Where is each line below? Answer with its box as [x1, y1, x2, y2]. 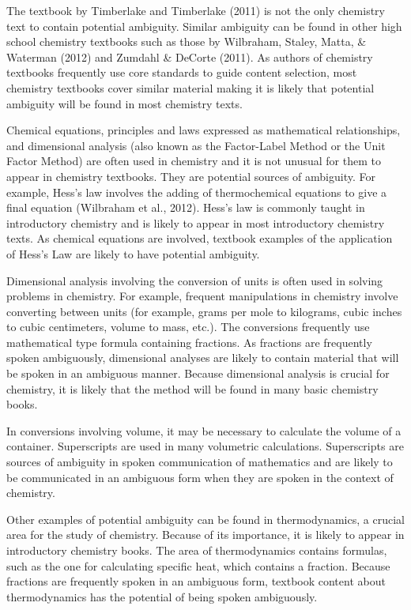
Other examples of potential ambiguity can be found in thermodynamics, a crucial [6, 510, 405, 527]
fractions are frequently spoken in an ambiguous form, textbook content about [6, 573, 386, 589]
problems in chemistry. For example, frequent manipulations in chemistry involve [6, 288, 398, 304]
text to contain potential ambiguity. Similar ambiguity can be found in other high [6, 17, 402, 34]
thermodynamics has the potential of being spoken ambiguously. [6, 588, 318, 604]
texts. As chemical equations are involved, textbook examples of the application [6, 230, 393, 247]
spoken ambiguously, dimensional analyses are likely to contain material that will [6, 349, 399, 366]
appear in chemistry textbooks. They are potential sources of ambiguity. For [6, 168, 375, 184]
